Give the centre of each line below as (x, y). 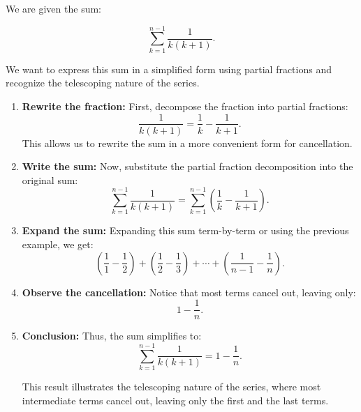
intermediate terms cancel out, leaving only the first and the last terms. (175, 400)
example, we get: (58, 244)
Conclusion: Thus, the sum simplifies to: (112, 336)
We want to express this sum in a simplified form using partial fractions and (169, 69)
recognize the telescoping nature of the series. (103, 83)
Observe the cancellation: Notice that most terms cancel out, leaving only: (189, 292)
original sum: (50, 180)
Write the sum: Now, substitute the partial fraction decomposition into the (187, 166)
